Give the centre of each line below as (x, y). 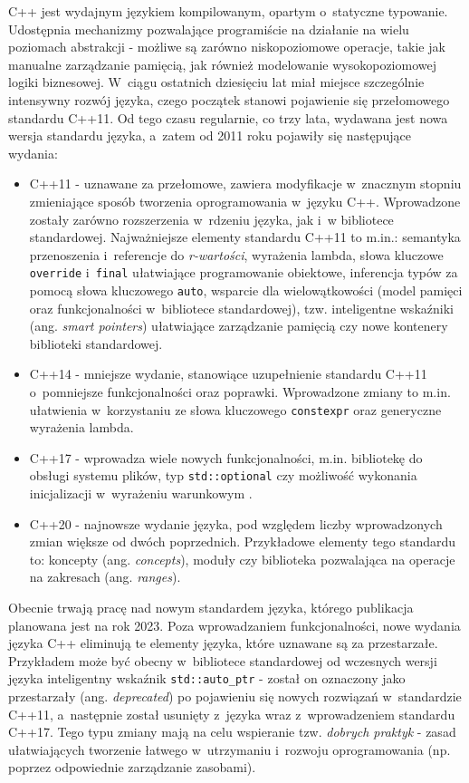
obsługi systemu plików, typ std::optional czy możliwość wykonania (223, 475)
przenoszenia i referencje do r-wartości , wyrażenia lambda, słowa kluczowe (236, 254)
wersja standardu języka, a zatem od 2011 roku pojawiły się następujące (210, 135)
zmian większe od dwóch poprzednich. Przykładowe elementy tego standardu (243, 541)
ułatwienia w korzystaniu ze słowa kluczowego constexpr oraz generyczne (235, 409)
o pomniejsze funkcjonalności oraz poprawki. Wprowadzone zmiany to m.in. (240, 391)
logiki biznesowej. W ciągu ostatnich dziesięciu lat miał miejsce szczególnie (216, 82)
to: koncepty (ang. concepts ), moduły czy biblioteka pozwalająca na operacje (242, 559)
